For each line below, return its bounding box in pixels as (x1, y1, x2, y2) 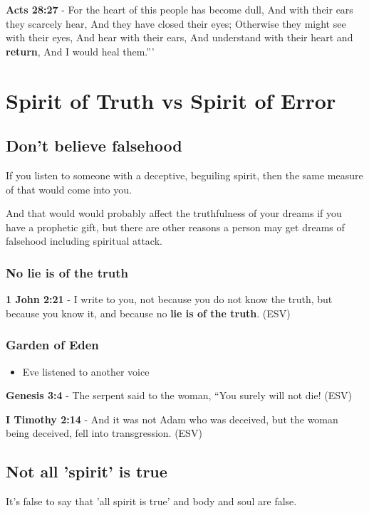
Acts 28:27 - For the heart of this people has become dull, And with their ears (6, 2, 353, 16)
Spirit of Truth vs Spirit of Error (6, 85, 336, 115)
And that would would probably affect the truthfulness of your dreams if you (6, 206, 342, 221)
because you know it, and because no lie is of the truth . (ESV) (6, 305, 291, 320)
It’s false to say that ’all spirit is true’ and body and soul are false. (6, 494, 297, 509)
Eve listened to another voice (22, 364, 150, 379)
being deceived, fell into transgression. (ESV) (6, 425, 202, 440)
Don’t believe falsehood (6, 134, 182, 157)
